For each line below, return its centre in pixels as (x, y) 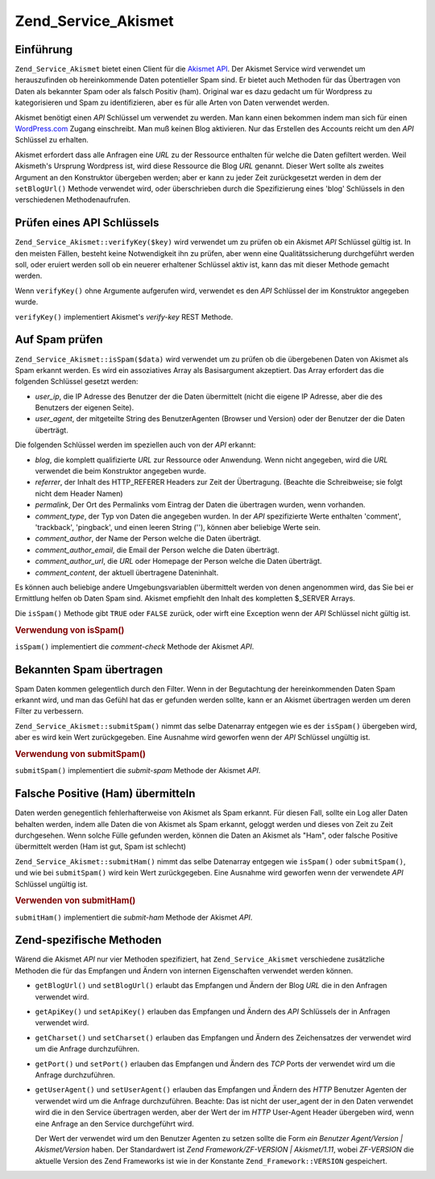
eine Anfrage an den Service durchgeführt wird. (115, 1123)
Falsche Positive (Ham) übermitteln (105, 794)
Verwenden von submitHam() (75, 900)
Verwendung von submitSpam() (81, 755)
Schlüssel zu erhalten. (52, 140)
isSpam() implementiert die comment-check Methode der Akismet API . (135, 646)
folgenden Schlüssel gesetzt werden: (77, 382)
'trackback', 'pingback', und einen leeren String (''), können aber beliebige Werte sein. (178, 527)
